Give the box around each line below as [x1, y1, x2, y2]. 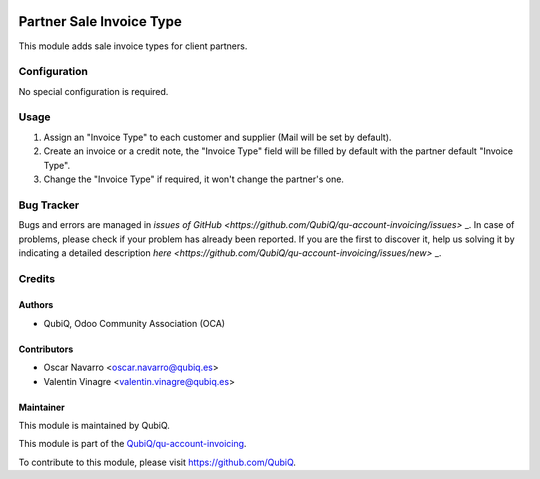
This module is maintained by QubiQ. [18, 420, 170, 432]
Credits [18, 271, 55, 285]
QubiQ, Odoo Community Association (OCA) [43, 317, 225, 329]
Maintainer [18, 401, 65, 413]
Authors [18, 299, 54, 311]
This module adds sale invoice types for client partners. [18, 40, 248, 52]
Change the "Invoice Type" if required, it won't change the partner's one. [43, 173, 345, 185]
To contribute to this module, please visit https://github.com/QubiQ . [18, 456, 297, 468]
